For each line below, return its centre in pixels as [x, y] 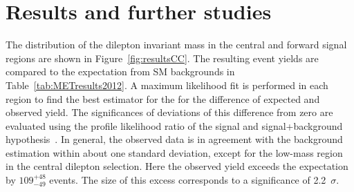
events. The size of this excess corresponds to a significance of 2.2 [188, 180]
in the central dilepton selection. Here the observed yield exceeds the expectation [177, 166]
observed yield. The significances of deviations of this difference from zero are [169, 112]
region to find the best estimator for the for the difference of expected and [163, 98]
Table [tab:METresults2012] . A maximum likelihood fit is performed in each [167, 85]
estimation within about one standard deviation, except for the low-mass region [174, 152]
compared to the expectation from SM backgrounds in [120, 71]
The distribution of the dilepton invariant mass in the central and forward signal [176, 45]
